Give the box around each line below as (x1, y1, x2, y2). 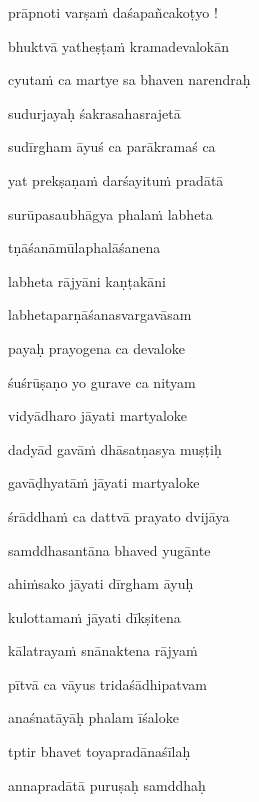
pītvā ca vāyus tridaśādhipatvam (8, 673, 207, 694)
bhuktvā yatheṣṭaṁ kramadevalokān (8, 35, 230, 56)
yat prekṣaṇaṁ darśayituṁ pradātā (8, 169, 224, 190)
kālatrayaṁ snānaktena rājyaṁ (8, 640, 198, 661)
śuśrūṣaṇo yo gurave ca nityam (8, 371, 196, 392)
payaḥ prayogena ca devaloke (8, 337, 185, 358)
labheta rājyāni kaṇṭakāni (8, 270, 166, 291)
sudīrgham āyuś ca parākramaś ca (8, 136, 216, 157)
